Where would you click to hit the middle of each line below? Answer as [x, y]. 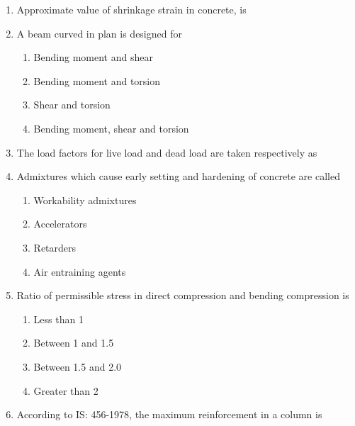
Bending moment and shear [93, 57]
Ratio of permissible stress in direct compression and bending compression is [183, 295]
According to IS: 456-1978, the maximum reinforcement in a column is [169, 414]
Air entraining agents [80, 271]
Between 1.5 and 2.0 [78, 366]
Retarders [55, 247]
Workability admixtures [85, 200]
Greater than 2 [66, 390]
